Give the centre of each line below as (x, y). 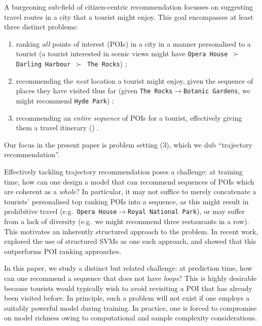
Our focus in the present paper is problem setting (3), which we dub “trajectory (128, 144)
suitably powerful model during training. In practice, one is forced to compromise (130, 307)
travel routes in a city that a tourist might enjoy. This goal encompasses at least (129, 16)
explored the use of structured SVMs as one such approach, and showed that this (130, 241)
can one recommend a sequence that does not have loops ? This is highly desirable (130, 278)
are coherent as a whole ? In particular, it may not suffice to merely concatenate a (130, 191)
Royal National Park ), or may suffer (186, 211)
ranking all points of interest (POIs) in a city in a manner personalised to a (133, 43)
